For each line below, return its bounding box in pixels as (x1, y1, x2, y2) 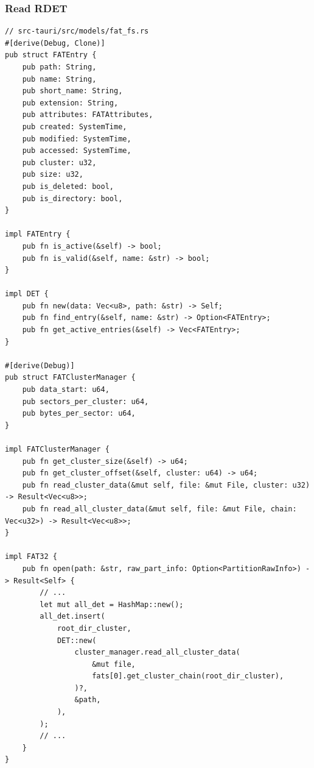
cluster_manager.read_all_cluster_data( (74, 648, 240, 657)
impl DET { (5, 290, 49, 299)
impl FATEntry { (5, 230, 71, 239)
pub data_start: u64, (22, 385, 110, 394)
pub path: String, (22, 63, 97, 71)
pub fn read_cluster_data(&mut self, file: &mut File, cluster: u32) (22, 480, 310, 489)
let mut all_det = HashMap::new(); (40, 600, 184, 609)
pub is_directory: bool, (22, 194, 123, 203)
